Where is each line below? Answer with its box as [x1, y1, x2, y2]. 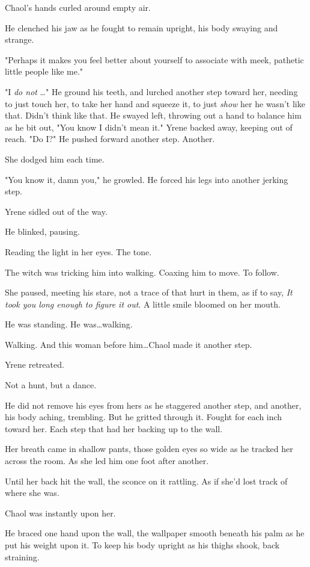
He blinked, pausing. [5, 225, 80, 238]
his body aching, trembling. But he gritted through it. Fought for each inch [5, 411, 282, 423]
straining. [5, 550, 40, 563]
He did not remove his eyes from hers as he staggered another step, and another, [5, 398, 302, 411]
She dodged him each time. [5, 152, 105, 165]
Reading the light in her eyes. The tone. [5, 245, 152, 258]
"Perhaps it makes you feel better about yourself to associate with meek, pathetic [5, 53, 304, 66]
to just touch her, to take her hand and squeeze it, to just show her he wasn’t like [5, 97, 305, 110]
